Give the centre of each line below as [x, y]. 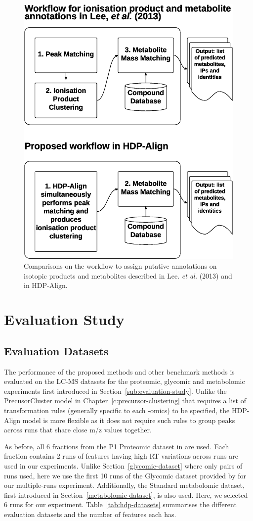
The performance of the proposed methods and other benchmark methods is [119, 371]
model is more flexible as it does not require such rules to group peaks [129, 420]
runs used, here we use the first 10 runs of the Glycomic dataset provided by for [125, 475]
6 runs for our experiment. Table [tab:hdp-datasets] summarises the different [120, 504]
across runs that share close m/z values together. [78, 430]
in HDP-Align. [46, 285]
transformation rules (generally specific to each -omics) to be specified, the [117, 410]
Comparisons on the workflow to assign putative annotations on [120, 266]
